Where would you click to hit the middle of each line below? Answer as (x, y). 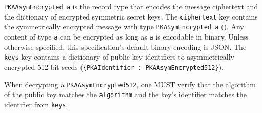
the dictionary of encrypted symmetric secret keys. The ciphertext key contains (131, 16)
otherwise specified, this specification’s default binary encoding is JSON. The (125, 46)
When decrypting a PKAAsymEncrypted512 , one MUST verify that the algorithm (130, 84)
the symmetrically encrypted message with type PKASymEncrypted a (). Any (124, 26)
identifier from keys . (36, 104)
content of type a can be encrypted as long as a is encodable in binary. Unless (126, 36)
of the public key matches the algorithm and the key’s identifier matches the (126, 94)
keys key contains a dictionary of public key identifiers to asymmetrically (119, 57)
